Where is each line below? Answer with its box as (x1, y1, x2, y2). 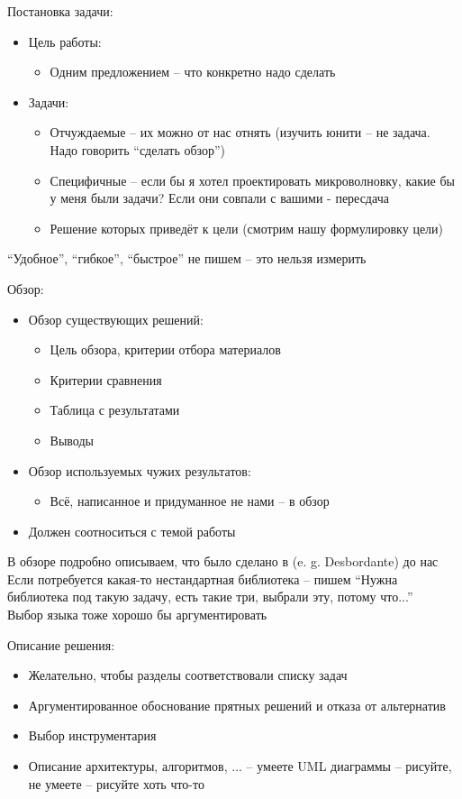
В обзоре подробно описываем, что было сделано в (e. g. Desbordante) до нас (7, 552, 439, 571)
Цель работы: (28, 32, 102, 51)
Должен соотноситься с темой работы (28, 521, 236, 540)
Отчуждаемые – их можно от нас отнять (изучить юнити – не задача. (50, 123, 430, 142)
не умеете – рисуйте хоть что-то (28, 774, 204, 793)
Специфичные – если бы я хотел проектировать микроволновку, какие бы (50, 170, 455, 189)
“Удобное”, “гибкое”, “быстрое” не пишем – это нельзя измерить (7, 249, 367, 268)
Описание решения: (7, 635, 115, 654)
